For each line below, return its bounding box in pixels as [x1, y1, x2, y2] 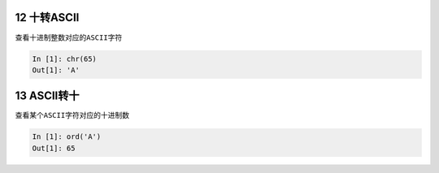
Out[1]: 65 [32, 143, 76, 153]
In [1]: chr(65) [32, 54, 98, 63]
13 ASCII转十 [15, 89, 80, 103]
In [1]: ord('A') [32, 132, 102, 141]
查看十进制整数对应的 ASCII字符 [15, 32, 123, 42]
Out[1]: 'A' [32, 65, 80, 75]
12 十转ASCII [15, 11, 80, 24]
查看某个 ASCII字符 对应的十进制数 [15, 110, 130, 120]
